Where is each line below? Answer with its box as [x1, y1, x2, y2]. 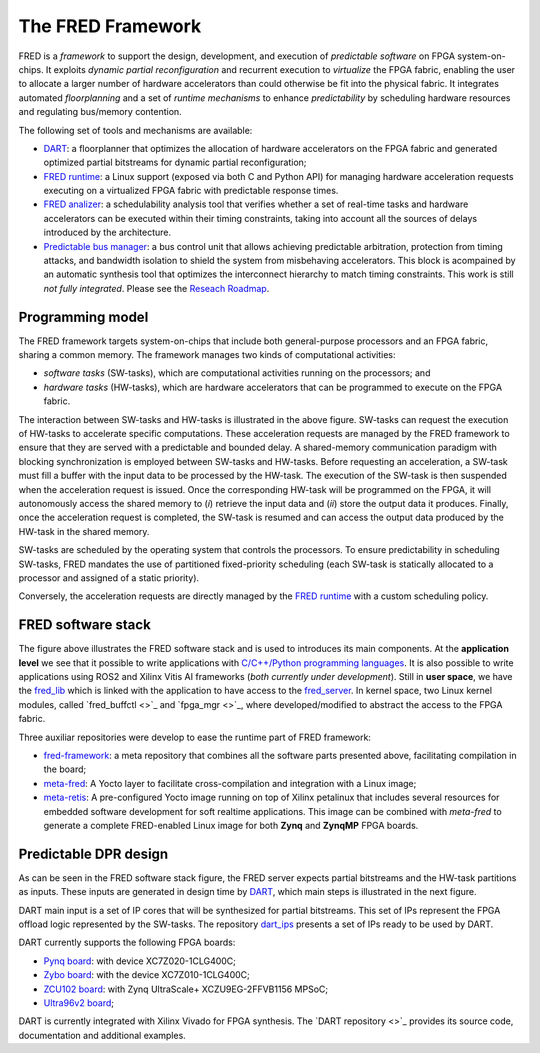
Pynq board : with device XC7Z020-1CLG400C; [43, 955, 237, 967]
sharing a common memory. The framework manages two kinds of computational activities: [18, 349, 396, 361]
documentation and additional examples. [18, 1029, 187, 1041]
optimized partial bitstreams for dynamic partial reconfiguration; [43, 156, 307, 169]
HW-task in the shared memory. [18, 525, 150, 537]
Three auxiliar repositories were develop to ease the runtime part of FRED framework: [18, 731, 372, 743]
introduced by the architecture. [43, 226, 172, 239]
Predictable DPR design [18, 845, 169, 862]
